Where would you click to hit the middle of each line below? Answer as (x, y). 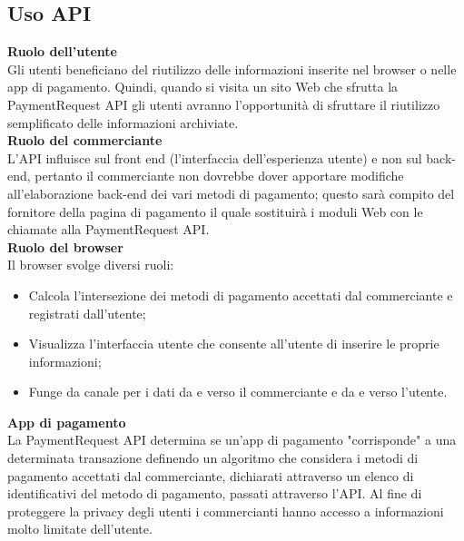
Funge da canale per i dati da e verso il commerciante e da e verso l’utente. (238, 392)
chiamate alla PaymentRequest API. (109, 229)
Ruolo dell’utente (62, 51)
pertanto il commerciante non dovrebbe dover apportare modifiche (219, 176)
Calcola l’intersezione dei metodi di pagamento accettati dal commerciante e (241, 295)
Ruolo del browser (65, 246)
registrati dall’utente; (87, 313)
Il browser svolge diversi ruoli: (91, 265)
